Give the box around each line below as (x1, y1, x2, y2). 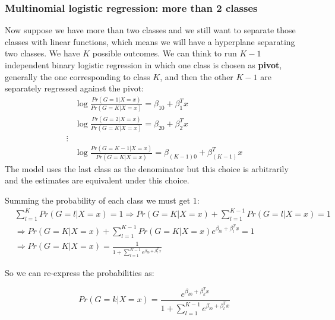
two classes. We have (5, 47, 80, 59)
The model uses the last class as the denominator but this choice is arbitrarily (5, 162, 289, 175)
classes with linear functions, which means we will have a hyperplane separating (5, 35, 295, 47)
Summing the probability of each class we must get (5, 194, 191, 206)
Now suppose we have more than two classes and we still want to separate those (5, 24, 296, 36)
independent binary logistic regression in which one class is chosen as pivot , (5, 59, 282, 71)
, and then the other (160, 70, 233, 83)
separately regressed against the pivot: (5, 82, 144, 94)
